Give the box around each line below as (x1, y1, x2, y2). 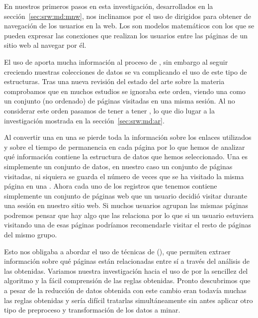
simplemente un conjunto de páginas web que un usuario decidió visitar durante (4, 190, 248, 201)
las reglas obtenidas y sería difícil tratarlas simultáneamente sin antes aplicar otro (4, 295, 253, 305)
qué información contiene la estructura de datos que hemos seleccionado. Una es (4, 151, 248, 162)
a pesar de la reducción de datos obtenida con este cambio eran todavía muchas (4, 285, 247, 296)
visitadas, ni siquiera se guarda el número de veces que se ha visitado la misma (4, 171, 244, 181)
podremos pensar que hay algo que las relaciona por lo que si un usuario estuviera (4, 210, 254, 220)
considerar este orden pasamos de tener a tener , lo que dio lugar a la (4, 105, 215, 115)
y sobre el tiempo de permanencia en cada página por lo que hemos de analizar (4, 141, 245, 152)
